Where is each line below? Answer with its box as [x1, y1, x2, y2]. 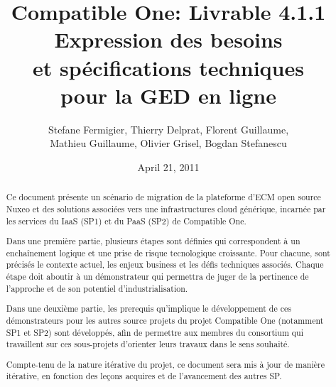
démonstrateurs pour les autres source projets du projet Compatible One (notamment [6, 314, 324, 326]
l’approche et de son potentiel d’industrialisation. [6, 282, 188, 294]
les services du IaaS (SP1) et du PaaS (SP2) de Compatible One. [6, 214, 246, 227]
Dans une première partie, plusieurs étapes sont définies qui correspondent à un [6, 235, 300, 247]
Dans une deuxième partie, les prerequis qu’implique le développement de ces [6, 302, 291, 315]
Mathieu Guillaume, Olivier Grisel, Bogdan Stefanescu [50, 136, 287, 151]
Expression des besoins [54, 25, 283, 54]
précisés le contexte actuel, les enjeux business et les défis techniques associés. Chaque [6, 258, 324, 271]
